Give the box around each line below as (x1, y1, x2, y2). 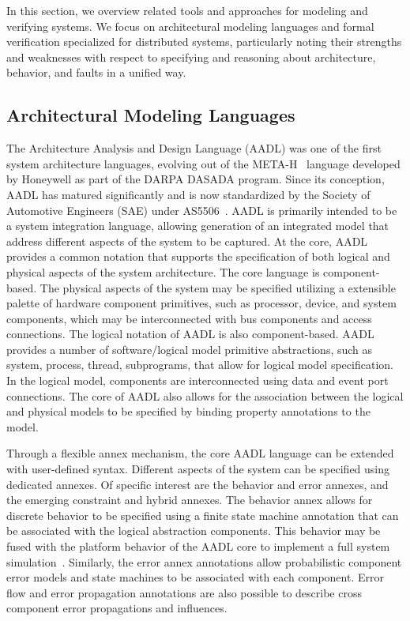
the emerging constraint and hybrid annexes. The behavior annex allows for (6, 491, 373, 508)
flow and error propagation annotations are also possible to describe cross (6, 584, 362, 600)
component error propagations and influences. (6, 600, 228, 616)
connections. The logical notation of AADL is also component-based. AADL (6, 326, 374, 342)
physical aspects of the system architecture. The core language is (6, 263, 320, 280)
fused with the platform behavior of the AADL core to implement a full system (6, 538, 390, 555)
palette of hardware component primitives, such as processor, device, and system (6, 295, 397, 311)
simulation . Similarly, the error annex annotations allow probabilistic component (6, 553, 402, 570)
